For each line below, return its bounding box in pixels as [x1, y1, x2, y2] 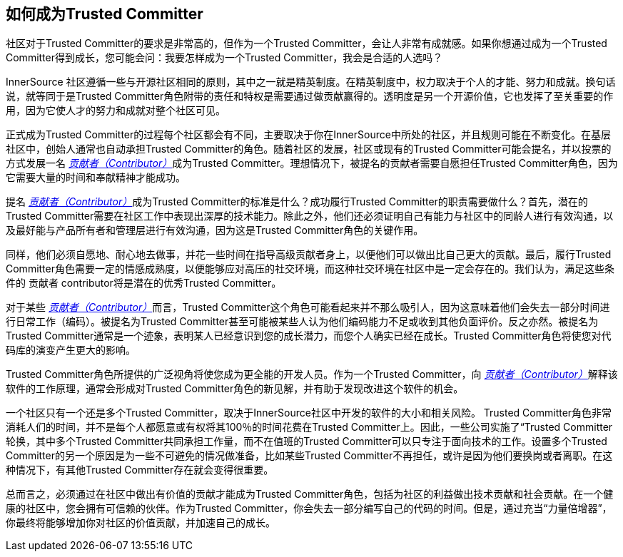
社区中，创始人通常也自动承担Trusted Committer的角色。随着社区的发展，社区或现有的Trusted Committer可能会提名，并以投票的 [6, 143, 612, 155]
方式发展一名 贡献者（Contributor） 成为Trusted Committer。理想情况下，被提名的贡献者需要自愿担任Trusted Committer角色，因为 [6, 157, 618, 170]
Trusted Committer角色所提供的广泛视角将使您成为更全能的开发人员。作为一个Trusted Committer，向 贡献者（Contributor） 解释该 [6, 368, 618, 381]
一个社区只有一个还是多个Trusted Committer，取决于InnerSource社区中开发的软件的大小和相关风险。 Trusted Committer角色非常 [6, 407, 612, 419]
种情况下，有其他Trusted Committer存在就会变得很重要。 [6, 464, 274, 476]
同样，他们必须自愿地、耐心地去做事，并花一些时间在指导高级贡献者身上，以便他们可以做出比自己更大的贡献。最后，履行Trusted [6, 248, 612, 261]
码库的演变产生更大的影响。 [6, 344, 136, 357]
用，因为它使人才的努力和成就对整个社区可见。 [6, 104, 226, 117]
